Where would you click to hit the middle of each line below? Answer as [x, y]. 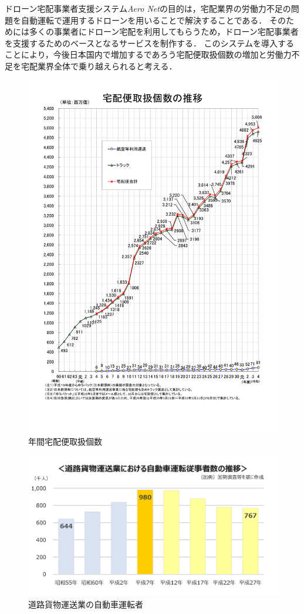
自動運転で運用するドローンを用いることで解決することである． [144, 20]
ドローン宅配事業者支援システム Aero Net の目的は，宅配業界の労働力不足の [148, 8]
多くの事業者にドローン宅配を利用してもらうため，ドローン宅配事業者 [164, 31]
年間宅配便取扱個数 [65, 441]
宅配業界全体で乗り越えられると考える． [99, 66]
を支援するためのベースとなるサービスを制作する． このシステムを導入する [150, 43]
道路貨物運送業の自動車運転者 [86, 604]
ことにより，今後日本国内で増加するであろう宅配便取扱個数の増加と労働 [144, 54]
